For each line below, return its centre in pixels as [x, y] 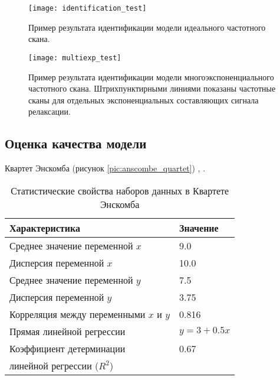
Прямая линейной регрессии [67, 331]
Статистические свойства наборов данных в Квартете [120, 190]
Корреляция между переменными [78, 314]
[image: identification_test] [88, 8]
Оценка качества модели [76, 143]
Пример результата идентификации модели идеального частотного [147, 27]
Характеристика [45, 228]
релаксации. [50, 111]
